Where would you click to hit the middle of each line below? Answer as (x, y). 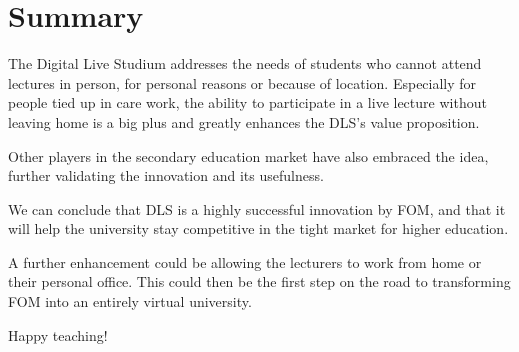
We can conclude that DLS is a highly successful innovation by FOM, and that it (257, 208)
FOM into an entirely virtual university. (130, 301)
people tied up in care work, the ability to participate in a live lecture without (247, 102)
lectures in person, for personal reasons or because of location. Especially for (242, 82)
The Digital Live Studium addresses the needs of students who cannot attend (245, 63)
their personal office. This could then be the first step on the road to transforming (259, 281)
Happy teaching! (58, 334)
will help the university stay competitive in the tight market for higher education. (258, 228)
